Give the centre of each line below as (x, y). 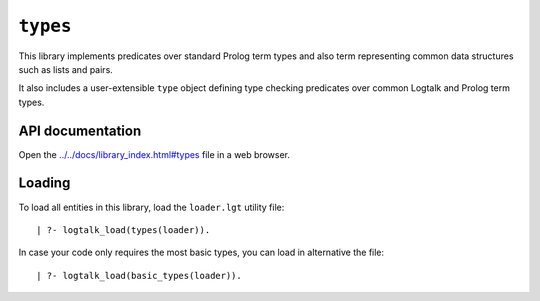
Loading (44, 183)
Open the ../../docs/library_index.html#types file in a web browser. (154, 154)
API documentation (80, 130)
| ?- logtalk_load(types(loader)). (123, 229)
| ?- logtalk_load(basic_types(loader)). (139, 275)
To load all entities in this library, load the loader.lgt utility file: (151, 207)
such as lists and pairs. (66, 69)
